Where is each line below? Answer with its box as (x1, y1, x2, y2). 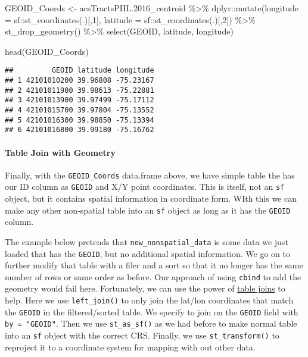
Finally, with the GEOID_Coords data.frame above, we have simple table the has (5, 168, 295, 181)
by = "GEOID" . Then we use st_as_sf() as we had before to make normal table (5, 317, 297, 330)
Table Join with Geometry (5, 146, 116, 158)
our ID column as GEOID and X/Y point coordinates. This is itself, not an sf (5, 180, 285, 193)
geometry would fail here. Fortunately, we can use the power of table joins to (5, 282, 285, 295)
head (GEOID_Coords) (5, 45, 89, 57)
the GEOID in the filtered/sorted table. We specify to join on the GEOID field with (5, 305, 298, 318)
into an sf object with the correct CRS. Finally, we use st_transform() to (5, 329, 279, 342)
